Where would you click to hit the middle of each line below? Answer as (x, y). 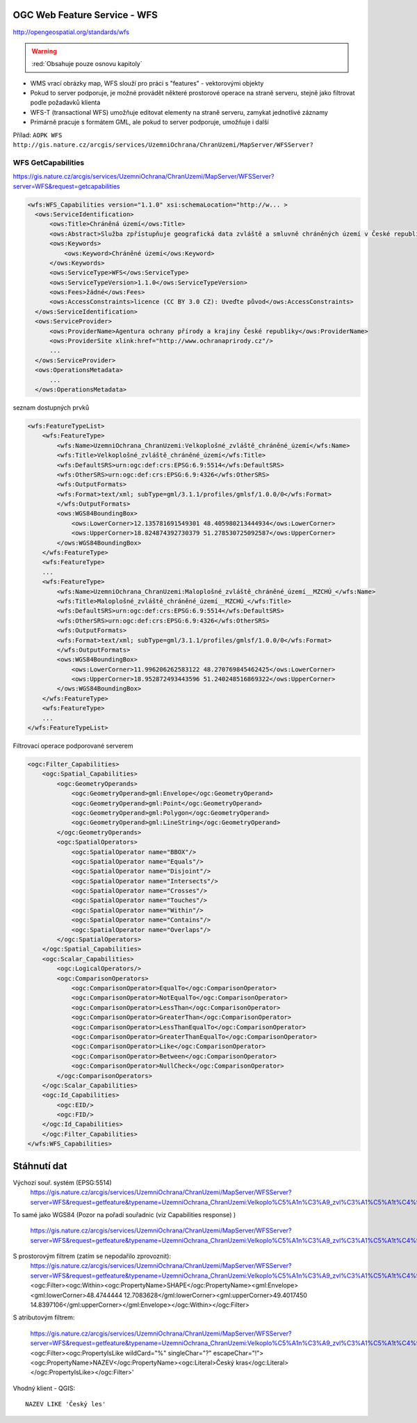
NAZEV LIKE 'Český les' (66, 1404)
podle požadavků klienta (65, 103)
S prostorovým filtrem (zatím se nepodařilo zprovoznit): (92, 1256)
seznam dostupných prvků (51, 408)
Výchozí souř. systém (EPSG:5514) (63, 1182)
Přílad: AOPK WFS (38, 135)
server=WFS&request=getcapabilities (66, 186)
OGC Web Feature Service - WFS (85, 15)
